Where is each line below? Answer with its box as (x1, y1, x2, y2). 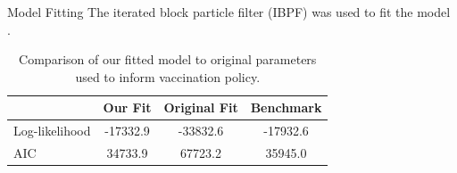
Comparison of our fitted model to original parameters (19, 50, 317, 69)
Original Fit (163, 98, 238, 117)
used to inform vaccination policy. (75, 67, 261, 86)
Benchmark (250, 98, 322, 117)
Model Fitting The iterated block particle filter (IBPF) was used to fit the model (7, 3, 451, 21)
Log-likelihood (13, 121, 91, 140)
